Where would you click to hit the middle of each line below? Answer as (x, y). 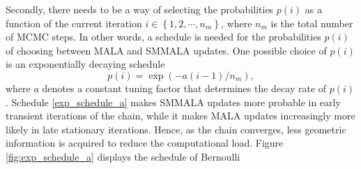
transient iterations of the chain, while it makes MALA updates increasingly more (180, 116)
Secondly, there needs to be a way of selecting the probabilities (140, 9)
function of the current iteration (74, 23)
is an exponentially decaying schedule (85, 64)
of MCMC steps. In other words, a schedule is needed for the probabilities (163, 37)
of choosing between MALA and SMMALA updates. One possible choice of (166, 50)
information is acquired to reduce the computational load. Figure (145, 143)
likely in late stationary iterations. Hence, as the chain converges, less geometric (176, 129)
